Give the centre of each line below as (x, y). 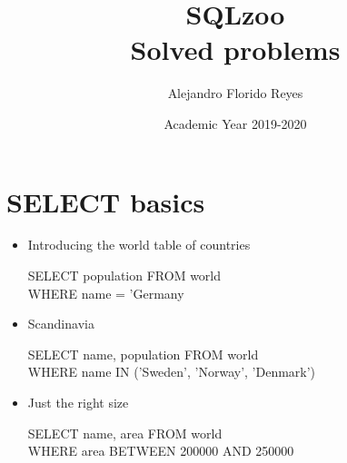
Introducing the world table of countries (139, 245)
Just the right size (78, 402)
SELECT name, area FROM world (125, 433)
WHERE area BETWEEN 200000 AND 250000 (161, 451)
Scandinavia (61, 324)
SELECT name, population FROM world (143, 354)
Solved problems (235, 49)
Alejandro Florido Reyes (235, 93)
